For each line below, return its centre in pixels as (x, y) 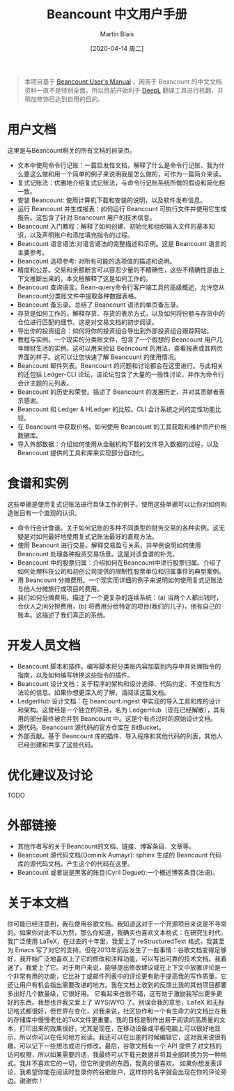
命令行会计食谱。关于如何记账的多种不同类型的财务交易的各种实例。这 (118, 528)
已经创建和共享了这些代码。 (57, 745)
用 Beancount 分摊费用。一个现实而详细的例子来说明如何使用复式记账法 (120, 580)
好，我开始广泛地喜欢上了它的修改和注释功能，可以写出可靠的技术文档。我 (114, 959)
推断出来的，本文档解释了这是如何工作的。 (91, 278)
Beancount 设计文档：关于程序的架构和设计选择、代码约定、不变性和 (116, 683)
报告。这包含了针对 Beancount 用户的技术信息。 (86, 218)
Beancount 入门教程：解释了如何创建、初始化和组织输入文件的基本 (113, 226)
